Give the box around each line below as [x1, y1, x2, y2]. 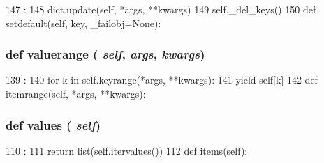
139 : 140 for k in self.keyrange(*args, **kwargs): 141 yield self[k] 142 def [6, 72, 318, 87]
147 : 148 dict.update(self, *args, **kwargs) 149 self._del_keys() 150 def [6, 2, 316, 16]
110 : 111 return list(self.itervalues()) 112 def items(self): [6, 143, 248, 157]
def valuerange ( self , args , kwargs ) [6, 45, 205, 63]
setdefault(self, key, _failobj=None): [6, 15, 161, 30]
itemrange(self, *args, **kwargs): [6, 86, 146, 100]
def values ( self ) [6, 116, 101, 133]
